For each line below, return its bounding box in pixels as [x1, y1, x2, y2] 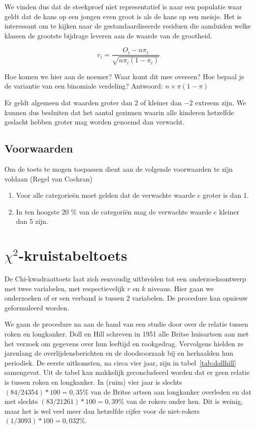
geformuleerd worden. [4, 302, 69, 312]
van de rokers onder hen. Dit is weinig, [126, 396, 243, 406]
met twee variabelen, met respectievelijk [4, 283, 125, 293]
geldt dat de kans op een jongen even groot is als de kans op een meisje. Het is [4, 11, 242, 21]
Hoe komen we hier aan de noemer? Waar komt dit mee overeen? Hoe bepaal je [4, 71, 244, 81]
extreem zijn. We [195, 97, 246, 108]
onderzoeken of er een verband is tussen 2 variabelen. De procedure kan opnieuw [4, 293, 248, 303]
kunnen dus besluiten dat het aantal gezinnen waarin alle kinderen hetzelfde [4, 107, 234, 117]
